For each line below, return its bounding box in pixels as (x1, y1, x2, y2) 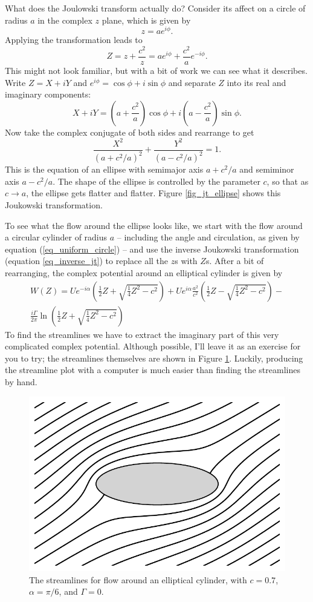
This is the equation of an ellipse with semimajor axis (5, 163, 204, 176)
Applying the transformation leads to (5, 33, 143, 46)
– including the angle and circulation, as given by (117, 231, 300, 243)
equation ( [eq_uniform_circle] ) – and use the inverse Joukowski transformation (5, 242, 299, 255)
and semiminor (239, 163, 294, 176)
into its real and (227, 76, 286, 88)
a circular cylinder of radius (5, 231, 108, 243)
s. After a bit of (205, 254, 264, 267)
